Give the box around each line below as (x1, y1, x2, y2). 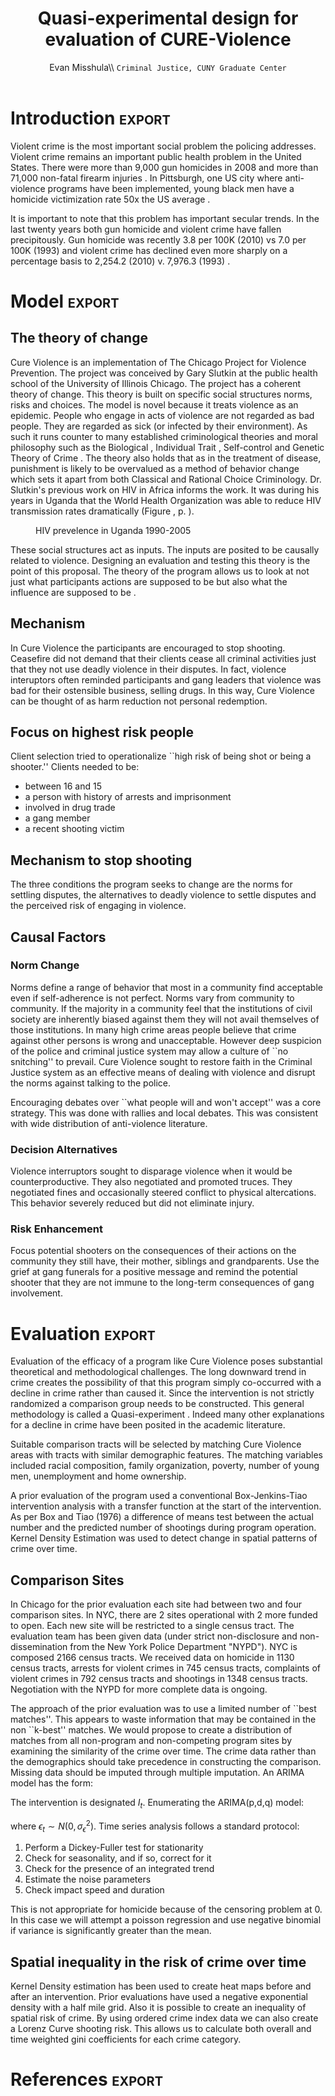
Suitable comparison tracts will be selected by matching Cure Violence (10, 1438, 302, 1451)
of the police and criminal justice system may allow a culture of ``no (10, 1045, 289, 1057)
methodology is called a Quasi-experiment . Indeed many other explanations (10, 1408, 325, 1421)
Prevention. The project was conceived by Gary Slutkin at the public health (10, 367, 318, 379)
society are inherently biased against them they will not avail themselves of (10, 1013, 320, 1025)
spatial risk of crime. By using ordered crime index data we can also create (10, 2012, 319, 2024)
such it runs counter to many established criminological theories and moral (10, 430, 318, 442)
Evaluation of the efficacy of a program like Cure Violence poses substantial (10, 1355, 323, 1367)
